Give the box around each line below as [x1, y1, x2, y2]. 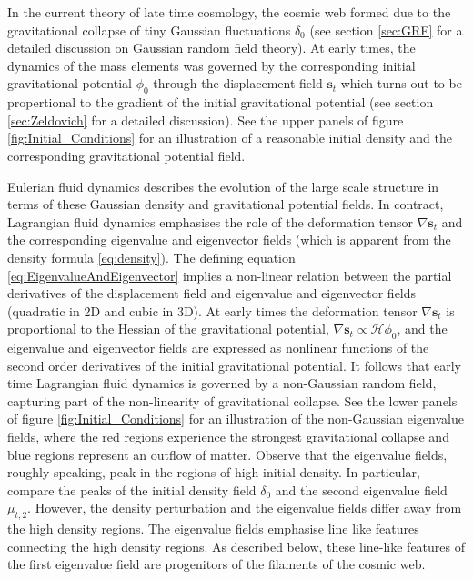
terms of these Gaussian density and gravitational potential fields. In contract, [7, 195, 444, 214]
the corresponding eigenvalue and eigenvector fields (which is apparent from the [7, 230, 451, 249]
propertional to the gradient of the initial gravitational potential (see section [7, 93, 434, 112]
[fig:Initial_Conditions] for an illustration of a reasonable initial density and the [7, 128, 452, 147]
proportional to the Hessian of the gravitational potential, [7, 319, 329, 338]
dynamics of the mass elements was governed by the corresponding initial [7, 55, 416, 75]
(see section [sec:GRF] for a [309, 20, 463, 39]
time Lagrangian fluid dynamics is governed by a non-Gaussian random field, [7, 374, 437, 393]
